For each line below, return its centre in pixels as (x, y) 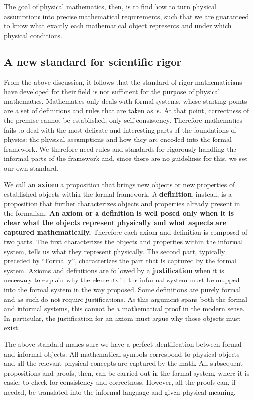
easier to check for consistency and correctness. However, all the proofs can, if (120, 382)
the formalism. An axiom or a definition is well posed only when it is (119, 213)
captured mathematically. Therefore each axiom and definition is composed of (126, 232)
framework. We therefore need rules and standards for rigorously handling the (120, 149)
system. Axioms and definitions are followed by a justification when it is (114, 270)
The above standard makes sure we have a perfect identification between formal (123, 344)
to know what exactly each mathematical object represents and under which (118, 26)
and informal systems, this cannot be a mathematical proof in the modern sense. (124, 309)
